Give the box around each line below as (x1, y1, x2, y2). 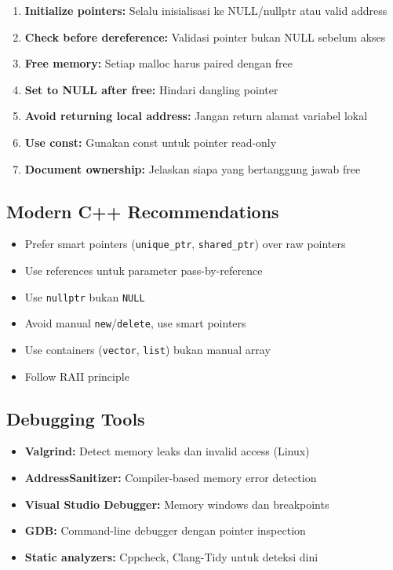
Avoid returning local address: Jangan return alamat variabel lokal (24, 108, 368, 124)
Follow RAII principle (24, 367, 129, 384)
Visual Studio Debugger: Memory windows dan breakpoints (24, 495, 329, 512)
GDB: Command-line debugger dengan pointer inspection (24, 522, 306, 539)
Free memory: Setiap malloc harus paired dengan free (24, 55, 293, 71)
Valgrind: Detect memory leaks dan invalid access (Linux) (24, 443, 310, 459)
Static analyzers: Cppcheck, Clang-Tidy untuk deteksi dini (24, 548, 318, 565)
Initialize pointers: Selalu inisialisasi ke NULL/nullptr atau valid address (24, 2, 388, 18)
